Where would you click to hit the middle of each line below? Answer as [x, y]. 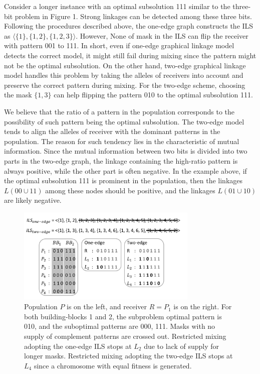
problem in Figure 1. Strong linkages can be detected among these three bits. [133, 16]
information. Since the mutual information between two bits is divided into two [126, 151]
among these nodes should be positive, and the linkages [130, 190]
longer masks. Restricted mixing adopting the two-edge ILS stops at [128, 356]
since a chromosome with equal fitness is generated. [113, 365]
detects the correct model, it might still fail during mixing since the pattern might [130, 55]
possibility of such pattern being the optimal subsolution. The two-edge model [124, 121]
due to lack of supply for [182, 346]
